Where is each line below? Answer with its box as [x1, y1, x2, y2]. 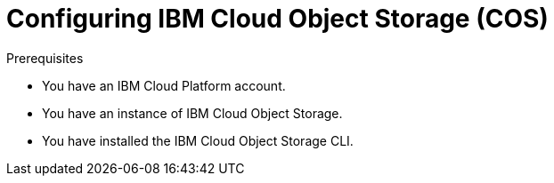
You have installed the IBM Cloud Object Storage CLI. [42, 132, 354, 148]
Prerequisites [6, 50, 84, 66]
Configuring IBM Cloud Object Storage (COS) [6, 4, 549, 34]
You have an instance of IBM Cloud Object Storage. [42, 105, 343, 121]
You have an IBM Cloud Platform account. [42, 77, 286, 93]
